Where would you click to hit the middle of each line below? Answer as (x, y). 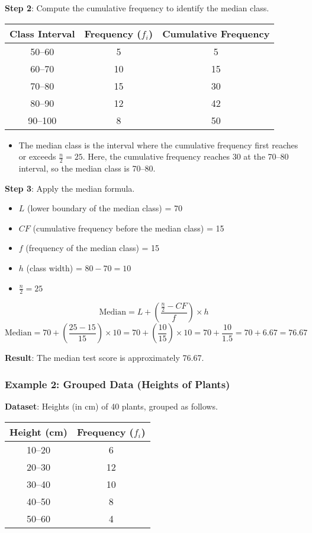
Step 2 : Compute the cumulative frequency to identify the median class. (137, 8)
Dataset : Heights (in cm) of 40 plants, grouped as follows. (111, 406)
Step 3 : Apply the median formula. (70, 188)
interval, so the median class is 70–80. (87, 168)
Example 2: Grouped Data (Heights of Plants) (118, 384)
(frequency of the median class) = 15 (93, 248)
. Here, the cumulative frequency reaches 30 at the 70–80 (186, 156)
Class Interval (42, 33)
